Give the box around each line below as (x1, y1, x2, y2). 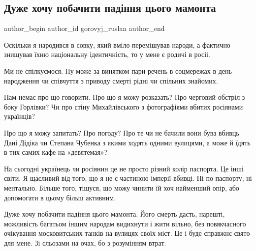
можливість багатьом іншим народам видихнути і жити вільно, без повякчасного (4, 218, 246, 228)
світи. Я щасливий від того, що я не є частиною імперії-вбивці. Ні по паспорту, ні (4, 173, 252, 183)
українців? (4, 111, 35, 121)
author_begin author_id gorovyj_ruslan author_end (4, 23, 165, 33)
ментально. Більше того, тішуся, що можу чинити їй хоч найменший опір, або (4, 182, 239, 193)
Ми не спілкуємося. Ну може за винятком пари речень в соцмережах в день (4, 65, 232, 76)
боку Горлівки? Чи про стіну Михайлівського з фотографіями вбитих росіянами (4, 101, 243, 112)
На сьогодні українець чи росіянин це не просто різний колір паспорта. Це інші (4, 163, 244, 173)
